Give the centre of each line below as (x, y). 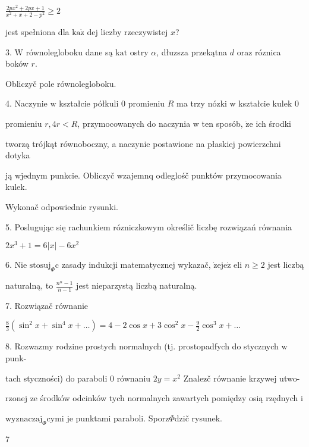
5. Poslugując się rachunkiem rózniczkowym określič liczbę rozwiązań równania (149, 226)
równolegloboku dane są (69, 51)
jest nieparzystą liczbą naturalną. (137, 285)
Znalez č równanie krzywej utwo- (242, 378)
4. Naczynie (26, 103)
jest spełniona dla (37, 32)
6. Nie (16, 265)
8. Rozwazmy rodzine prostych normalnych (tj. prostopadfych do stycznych (142, 346)
